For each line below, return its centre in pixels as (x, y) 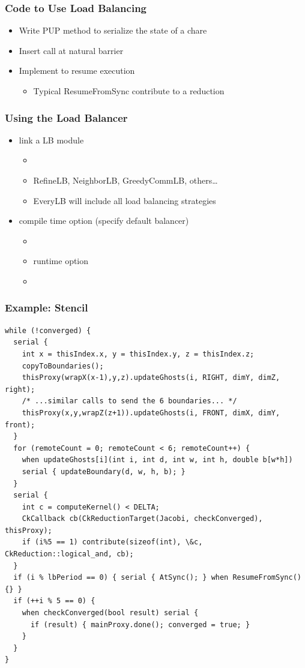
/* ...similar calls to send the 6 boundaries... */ (129, 401)
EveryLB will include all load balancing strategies (125, 200)
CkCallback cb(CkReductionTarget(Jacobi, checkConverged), (142, 519)
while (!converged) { (48, 330)
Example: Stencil (47, 308)
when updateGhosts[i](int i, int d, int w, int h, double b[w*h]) (157, 460)
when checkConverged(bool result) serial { (110, 613)
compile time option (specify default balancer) (104, 221)
